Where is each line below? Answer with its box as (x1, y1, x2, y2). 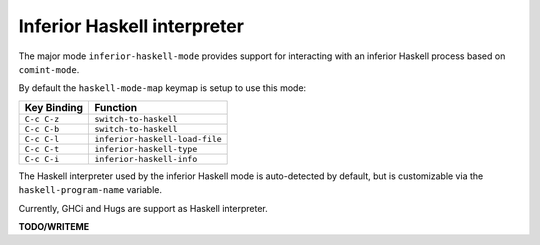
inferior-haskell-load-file (94, 133, 222, 144)
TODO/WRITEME (18, 220, 90, 232)
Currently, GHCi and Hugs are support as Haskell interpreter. (18, 202, 269, 214)
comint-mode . (18, 63, 80, 75)
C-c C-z (24, 113, 60, 124)
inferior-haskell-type (94, 143, 198, 154)
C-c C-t (24, 143, 60, 154)
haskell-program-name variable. (18, 184, 162, 196)
